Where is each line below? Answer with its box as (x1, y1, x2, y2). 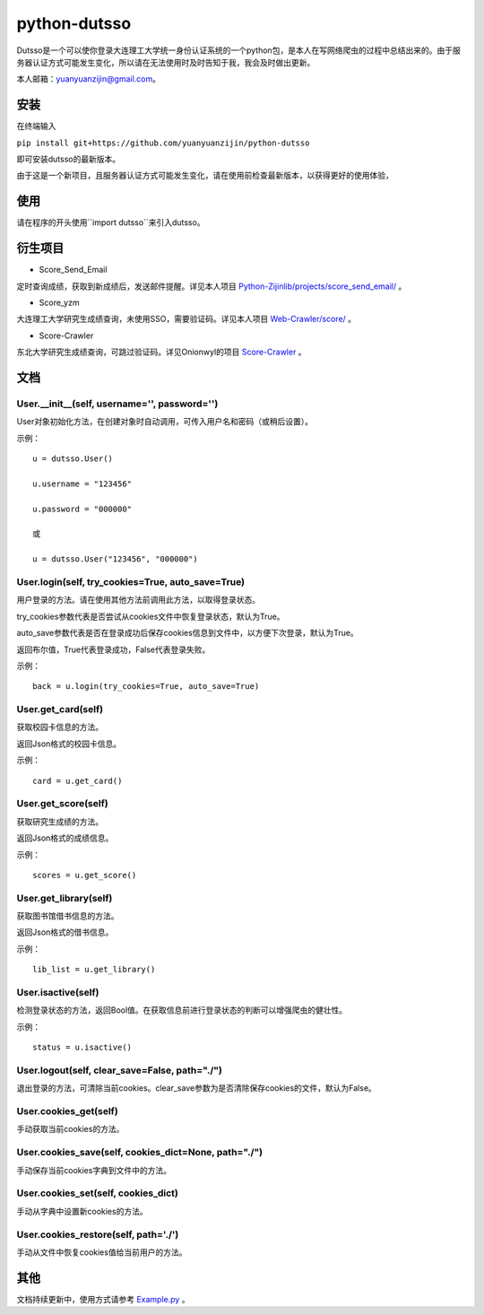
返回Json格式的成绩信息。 (16, 832, 114, 843)
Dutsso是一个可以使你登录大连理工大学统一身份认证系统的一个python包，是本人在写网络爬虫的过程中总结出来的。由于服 (16, 45, 461, 56)
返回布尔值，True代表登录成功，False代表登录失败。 (16, 644, 211, 655)
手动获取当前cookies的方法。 (16, 1124, 125, 1135)
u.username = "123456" (32, 478, 133, 489)
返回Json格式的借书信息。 (16, 927, 114, 937)
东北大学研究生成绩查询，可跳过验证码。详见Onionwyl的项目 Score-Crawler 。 (16, 346, 307, 358)
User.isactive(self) (16, 987, 99, 999)
